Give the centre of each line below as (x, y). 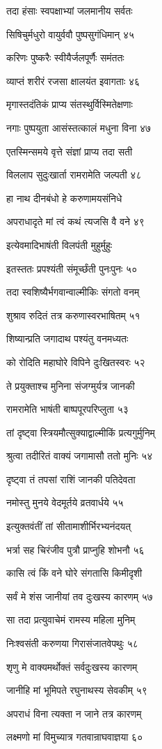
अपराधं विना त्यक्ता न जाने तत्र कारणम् (74, 713)
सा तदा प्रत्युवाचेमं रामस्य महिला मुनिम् (71, 620)
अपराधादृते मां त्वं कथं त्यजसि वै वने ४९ (75, 221)
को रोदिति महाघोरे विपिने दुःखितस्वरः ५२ (76, 362)
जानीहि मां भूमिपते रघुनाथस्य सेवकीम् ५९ (77, 690)
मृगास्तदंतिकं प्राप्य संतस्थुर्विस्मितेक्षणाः (70, 104)
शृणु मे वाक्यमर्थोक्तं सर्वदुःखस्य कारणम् (72, 666)
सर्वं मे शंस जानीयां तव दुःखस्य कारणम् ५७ (80, 596)
